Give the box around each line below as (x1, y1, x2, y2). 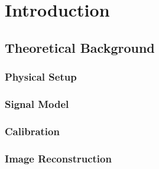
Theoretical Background (5, 38, 155, 56)
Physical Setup (5, 69, 77, 84)
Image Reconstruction (5, 151, 112, 165)
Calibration (5, 123, 60, 138)
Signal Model (5, 96, 69, 111)
